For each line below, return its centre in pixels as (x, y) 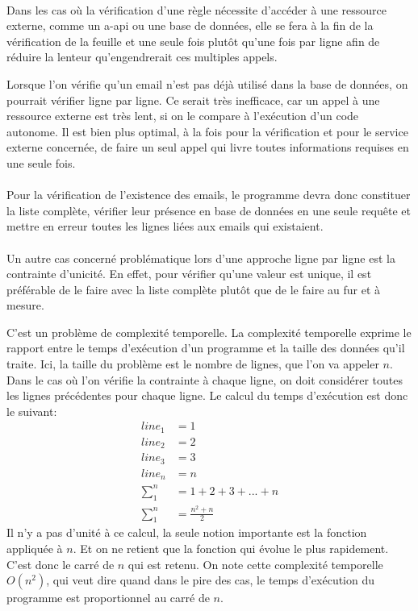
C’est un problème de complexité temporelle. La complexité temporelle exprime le (209, 332)
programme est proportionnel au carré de (108, 598)
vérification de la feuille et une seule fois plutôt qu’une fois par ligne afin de (193, 41)
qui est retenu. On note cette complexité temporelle (255, 564)
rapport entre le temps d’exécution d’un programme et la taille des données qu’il (206, 348)
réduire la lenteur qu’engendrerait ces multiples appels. (142, 57)
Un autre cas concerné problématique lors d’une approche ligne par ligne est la (201, 258)
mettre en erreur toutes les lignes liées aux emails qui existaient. (165, 226)
